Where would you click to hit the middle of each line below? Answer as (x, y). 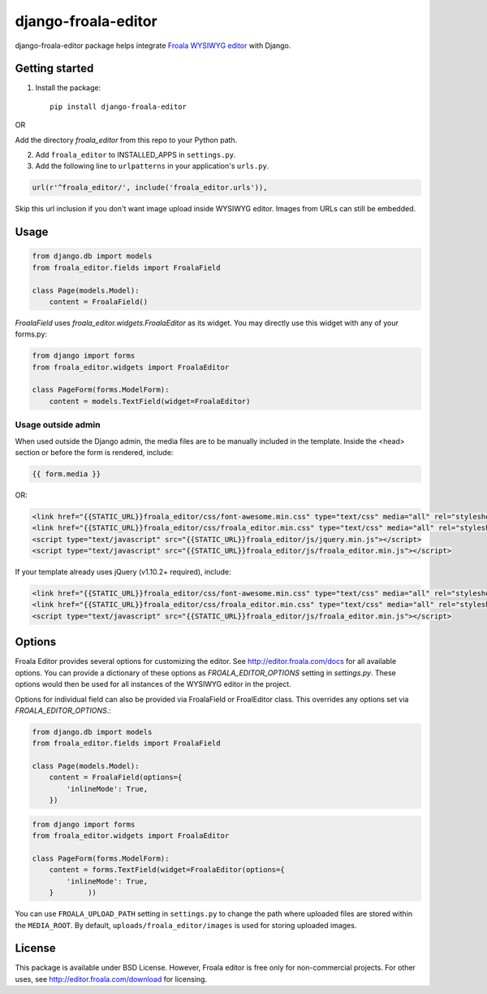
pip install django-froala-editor (118, 106)
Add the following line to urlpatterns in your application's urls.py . (152, 166)
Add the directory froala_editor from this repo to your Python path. (126, 140)
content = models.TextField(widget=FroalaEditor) (150, 401)
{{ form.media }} (67, 474)
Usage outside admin (58, 425)
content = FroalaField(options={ (116, 777)
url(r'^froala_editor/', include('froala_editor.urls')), (150, 188)
